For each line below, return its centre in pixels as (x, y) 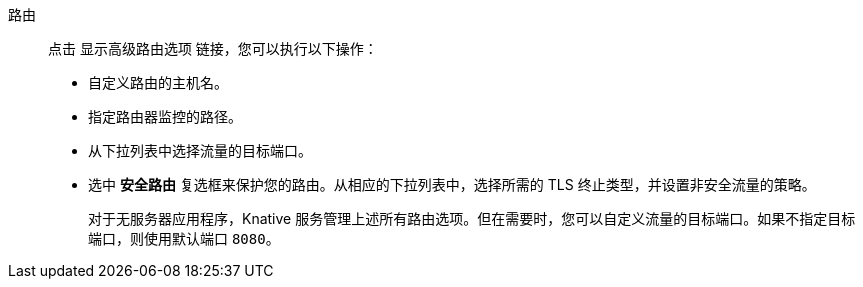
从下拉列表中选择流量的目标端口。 (200, 150)
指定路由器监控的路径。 (165, 116)
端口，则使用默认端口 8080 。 (184, 238)
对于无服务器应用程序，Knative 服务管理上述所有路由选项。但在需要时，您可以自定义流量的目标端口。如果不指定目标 (472, 218)
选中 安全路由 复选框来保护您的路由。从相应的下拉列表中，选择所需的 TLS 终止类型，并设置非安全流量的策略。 (452, 184)
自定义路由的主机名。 (158, 82)
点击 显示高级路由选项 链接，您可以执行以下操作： (213, 48)
